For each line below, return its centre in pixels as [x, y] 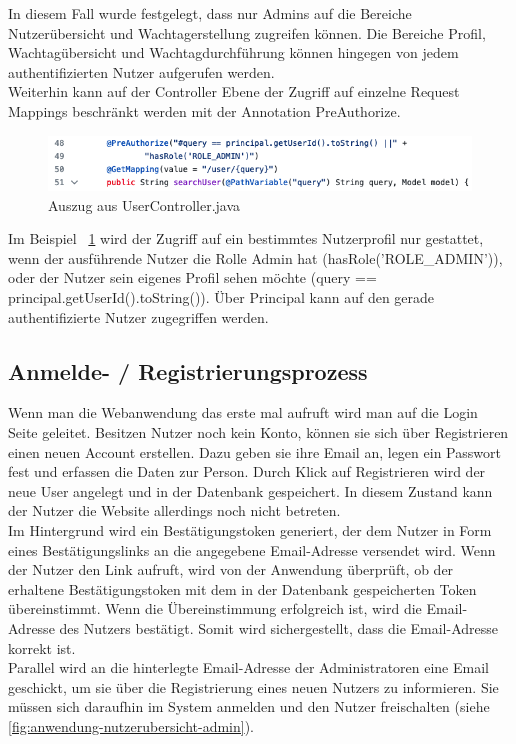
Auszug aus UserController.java [144, 204]
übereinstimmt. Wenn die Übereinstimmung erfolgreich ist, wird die [215, 608]
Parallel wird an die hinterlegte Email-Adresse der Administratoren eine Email [248, 667]
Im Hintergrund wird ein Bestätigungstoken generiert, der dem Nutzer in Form [250, 529]
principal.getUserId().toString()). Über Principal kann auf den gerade [221, 297]
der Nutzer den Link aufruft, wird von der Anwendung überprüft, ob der [231, 569]
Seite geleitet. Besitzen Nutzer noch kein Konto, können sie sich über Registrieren [258, 431]
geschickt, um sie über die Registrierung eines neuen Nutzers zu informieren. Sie [253, 686]
